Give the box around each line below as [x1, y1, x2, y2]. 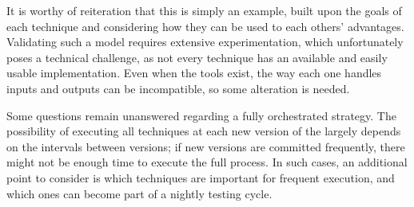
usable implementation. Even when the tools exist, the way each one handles [6, 64, 382, 81]
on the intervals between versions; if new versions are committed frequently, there [6, 138, 405, 154]
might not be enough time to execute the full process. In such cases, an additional [6, 154, 408, 170]
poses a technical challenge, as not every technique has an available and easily [6, 49, 388, 65]
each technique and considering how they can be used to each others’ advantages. [6, 18, 404, 34]
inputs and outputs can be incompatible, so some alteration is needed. [6, 80, 350, 96]
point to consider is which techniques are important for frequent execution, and [6, 169, 395, 186]
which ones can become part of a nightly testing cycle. [6, 185, 273, 201]
